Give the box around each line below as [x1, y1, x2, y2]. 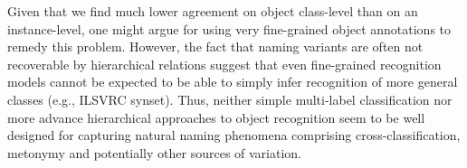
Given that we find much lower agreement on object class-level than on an [7, 2, 418, 20]
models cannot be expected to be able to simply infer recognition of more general [7, 72, 458, 91]
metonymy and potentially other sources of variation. [7, 143, 302, 162]
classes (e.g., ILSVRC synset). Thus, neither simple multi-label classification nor [7, 89, 453, 108]
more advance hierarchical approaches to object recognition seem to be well [7, 107, 425, 126]
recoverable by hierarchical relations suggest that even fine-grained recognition [7, 54, 442, 73]
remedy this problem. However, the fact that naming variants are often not [7, 37, 424, 56]
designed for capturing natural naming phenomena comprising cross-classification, [7, 126, 461, 145]
